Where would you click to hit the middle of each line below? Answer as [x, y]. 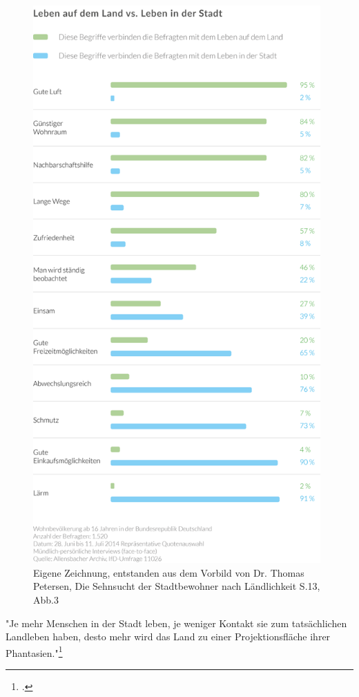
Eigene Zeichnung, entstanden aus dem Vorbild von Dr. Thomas [169, 572]
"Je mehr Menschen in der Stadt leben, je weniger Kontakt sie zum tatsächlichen [176, 623]
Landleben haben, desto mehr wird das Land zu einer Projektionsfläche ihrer [168, 636]
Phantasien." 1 [34, 651]
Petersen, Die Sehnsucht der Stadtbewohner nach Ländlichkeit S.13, [177, 586]
